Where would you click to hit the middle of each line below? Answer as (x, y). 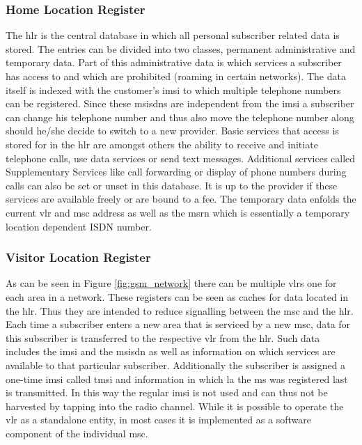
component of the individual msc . (77, 433)
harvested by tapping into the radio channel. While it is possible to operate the (175, 406)
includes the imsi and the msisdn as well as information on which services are (171, 351)
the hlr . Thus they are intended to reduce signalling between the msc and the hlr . (180, 310)
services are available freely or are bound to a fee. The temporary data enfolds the (181, 199)
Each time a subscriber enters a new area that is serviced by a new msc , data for (178, 324)
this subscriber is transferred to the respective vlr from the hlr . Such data (163, 337)
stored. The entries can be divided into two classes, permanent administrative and (181, 48)
